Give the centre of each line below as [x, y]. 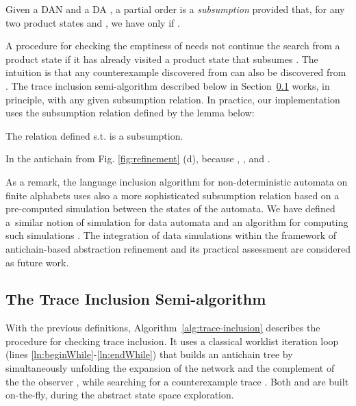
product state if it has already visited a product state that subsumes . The [162, 59]
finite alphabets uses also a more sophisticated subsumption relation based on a [173, 195]
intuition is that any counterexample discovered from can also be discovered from [176, 72]
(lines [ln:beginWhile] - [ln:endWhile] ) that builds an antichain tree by [149, 354]
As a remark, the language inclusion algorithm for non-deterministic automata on [177, 181]
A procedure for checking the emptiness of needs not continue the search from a [173, 46]
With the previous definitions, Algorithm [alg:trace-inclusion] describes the [163, 328]
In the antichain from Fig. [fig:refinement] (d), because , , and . [138, 158]
